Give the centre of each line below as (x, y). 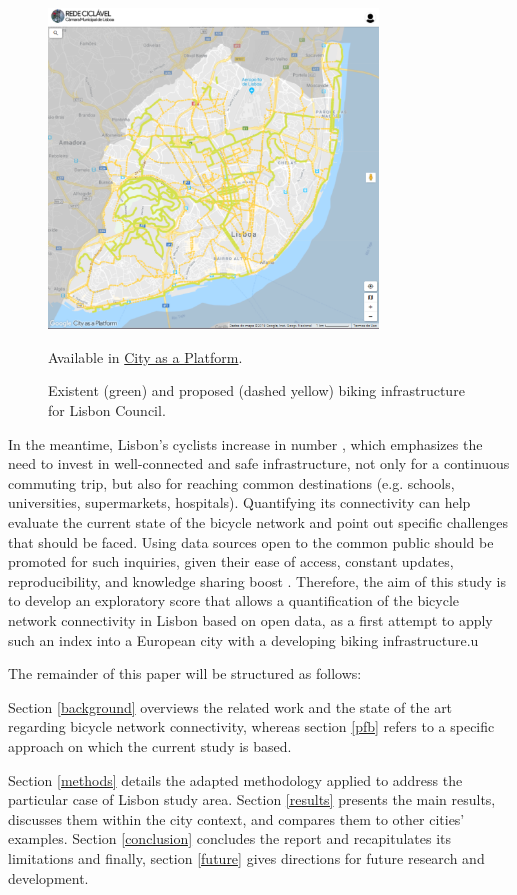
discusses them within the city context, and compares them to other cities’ (236, 818)
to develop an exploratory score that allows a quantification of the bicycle (233, 600)
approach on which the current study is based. (150, 745)
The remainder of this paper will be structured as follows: (185, 673)
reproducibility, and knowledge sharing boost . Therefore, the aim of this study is (257, 580)
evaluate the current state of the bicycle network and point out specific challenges (258, 522)
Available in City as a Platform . (145, 356)
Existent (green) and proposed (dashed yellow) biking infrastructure (256, 390)
